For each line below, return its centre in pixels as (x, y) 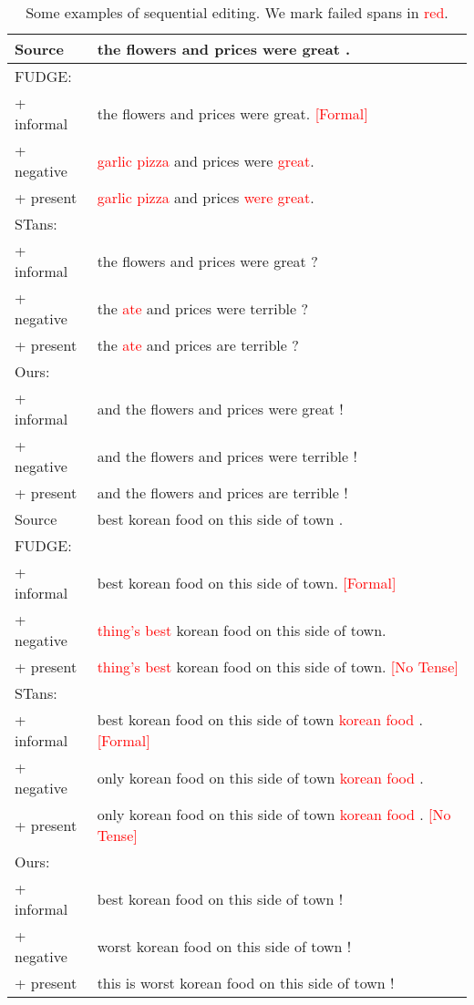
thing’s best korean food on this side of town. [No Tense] (278, 667)
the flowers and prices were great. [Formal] (232, 113)
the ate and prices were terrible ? (202, 308)
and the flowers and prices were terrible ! (227, 456)
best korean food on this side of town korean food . (260, 719)
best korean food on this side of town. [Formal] (247, 582)
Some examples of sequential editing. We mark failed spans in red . (237, 12)
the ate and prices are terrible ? (198, 345)
